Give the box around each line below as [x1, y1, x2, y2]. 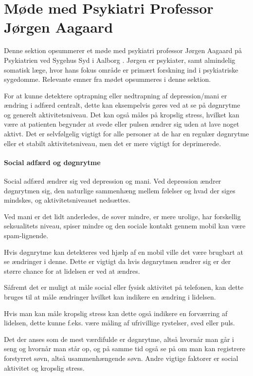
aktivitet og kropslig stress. [4, 362, 85, 373]
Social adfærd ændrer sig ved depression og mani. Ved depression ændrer [4, 176, 221, 186]
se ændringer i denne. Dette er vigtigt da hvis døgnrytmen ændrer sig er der [4, 256, 231, 266]
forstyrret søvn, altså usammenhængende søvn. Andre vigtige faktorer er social [4, 353, 238, 363]
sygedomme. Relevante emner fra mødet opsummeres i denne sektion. [4, 74, 211, 84]
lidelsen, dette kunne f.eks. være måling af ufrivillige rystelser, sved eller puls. [4, 318, 235, 328]
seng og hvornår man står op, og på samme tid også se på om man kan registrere [4, 343, 246, 354]
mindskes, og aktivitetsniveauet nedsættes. [4, 195, 131, 205]
